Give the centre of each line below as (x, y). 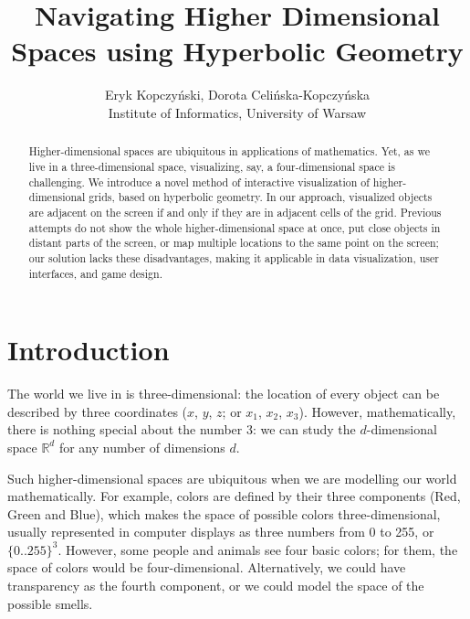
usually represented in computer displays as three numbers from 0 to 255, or (221, 532)
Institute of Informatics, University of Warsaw (237, 112)
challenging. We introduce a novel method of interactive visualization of (199, 181)
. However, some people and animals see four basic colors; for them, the (258, 549)
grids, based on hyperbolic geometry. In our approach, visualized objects (261, 197)
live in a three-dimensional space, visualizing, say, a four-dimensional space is (212, 166)
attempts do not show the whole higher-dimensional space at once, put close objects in (235, 227)
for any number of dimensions (142, 447)
